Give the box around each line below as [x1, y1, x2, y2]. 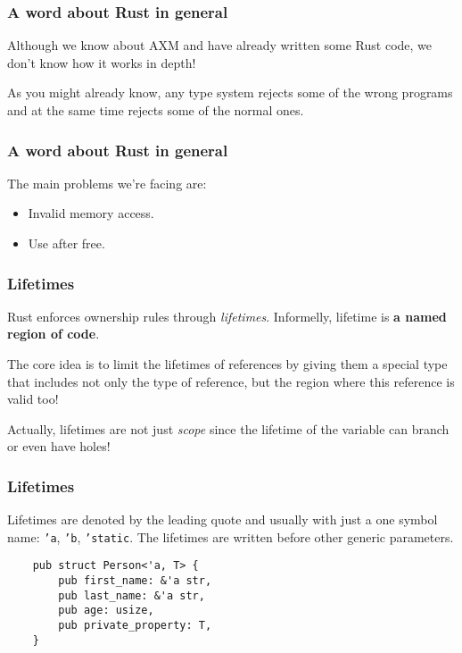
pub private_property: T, [58, 619, 212, 632]
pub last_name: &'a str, [58, 589, 205, 602]
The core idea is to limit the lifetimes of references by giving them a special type [7, 355, 448, 373]
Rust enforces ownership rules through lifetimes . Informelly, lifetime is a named [7, 306, 447, 325]
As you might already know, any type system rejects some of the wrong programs [7, 83, 453, 102]
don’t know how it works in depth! [7, 53, 196, 71]
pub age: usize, [58, 604, 154, 617]
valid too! [7, 389, 59, 408]
